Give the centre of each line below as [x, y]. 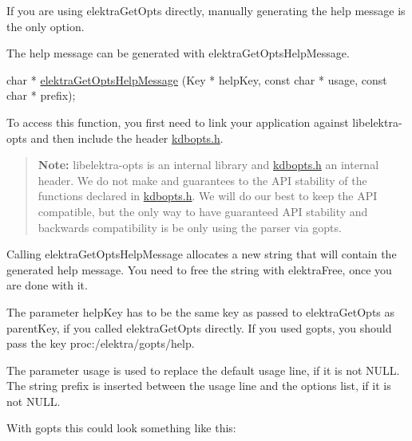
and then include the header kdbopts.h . [127, 138]
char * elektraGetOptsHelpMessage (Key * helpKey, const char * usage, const [197, 79]
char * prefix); [41, 95]
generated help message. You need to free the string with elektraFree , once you [199, 269]
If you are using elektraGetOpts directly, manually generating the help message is [206, 10]
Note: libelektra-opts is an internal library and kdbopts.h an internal [208, 165]
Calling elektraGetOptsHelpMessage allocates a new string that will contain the [202, 254]
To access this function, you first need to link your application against [178, 122]
